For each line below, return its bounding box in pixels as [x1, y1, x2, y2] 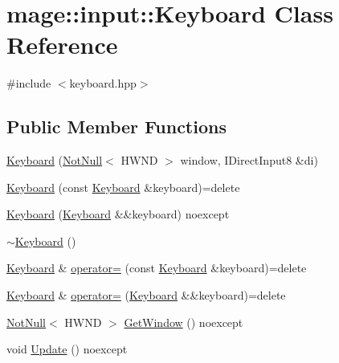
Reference [6, 28, 118, 61]
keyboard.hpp [69, 75, 137, 92]
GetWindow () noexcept [124, 313, 243, 330]
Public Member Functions [6, 114, 227, 139]
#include [6, 75, 51, 92]
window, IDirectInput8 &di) [180, 152, 318, 169]
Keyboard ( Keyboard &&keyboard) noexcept [6, 206, 230, 222]
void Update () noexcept [6, 341, 128, 357]
